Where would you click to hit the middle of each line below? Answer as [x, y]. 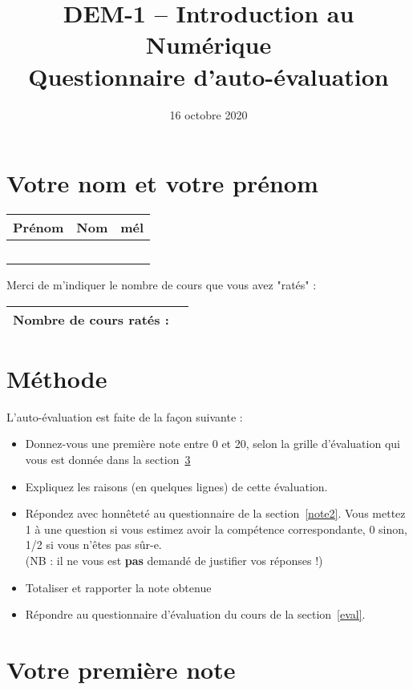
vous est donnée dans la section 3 [108, 459]
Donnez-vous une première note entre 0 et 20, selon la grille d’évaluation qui [213, 444]
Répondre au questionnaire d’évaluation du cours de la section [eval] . [195, 614]
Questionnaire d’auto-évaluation [209, 76]
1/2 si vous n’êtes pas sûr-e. [93, 545]
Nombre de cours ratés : [91, 319]
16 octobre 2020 [209, 114]
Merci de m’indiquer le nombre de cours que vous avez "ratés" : [162, 285]
